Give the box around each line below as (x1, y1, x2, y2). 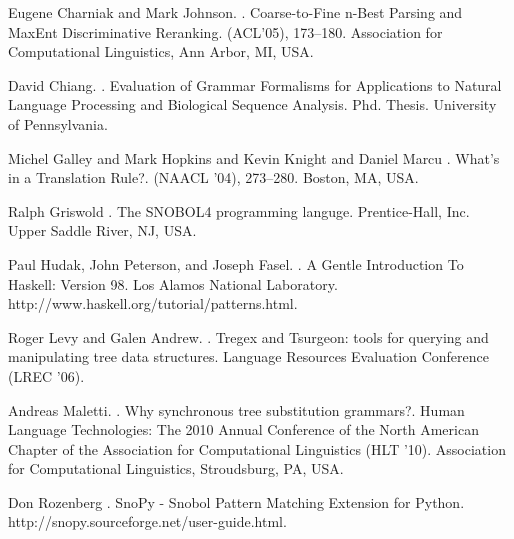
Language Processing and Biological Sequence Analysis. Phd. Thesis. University (8, 94, 497, 115)
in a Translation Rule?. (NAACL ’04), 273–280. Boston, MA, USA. (8, 167, 419, 188)
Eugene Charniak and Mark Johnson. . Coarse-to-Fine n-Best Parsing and (8, 2, 463, 22)
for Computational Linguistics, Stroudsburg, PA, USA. (8, 458, 344, 479)
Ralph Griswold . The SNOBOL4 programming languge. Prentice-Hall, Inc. (8, 200, 470, 221)
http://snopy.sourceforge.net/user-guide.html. (8, 511, 287, 532)
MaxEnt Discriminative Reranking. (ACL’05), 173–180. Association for (8, 21, 443, 42)
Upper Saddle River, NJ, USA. (8, 220, 197, 241)
